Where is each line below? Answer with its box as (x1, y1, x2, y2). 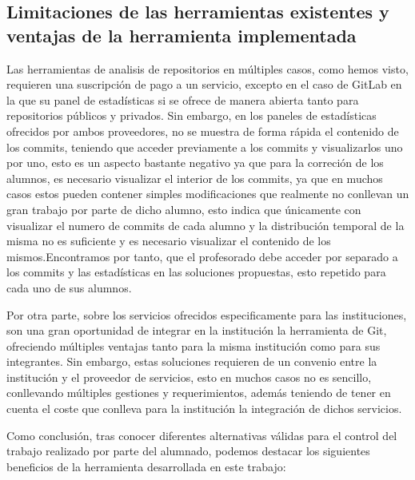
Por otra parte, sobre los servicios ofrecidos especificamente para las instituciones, (6, 306, 407, 323)
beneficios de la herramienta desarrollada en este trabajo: (6, 458, 286, 474)
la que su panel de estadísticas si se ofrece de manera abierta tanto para (6, 91, 359, 108)
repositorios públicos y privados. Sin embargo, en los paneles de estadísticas (6, 107, 377, 124)
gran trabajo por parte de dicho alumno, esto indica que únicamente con (6, 200, 361, 217)
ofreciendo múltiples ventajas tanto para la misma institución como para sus (6, 337, 381, 354)
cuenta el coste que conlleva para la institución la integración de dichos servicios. (6, 400, 402, 417)
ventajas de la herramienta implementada (6, 22, 357, 47)
